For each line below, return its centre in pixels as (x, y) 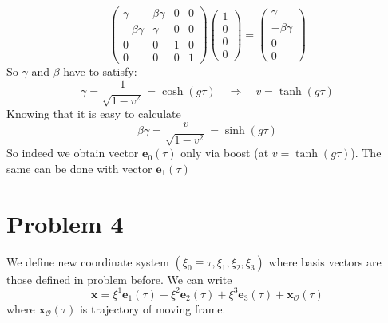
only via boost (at (225, 153)
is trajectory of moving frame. (152, 308)
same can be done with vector (79, 168)
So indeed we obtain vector (73, 153)
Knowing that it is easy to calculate (94, 114)
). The (366, 153)
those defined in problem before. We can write (119, 279)
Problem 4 (65, 223)
